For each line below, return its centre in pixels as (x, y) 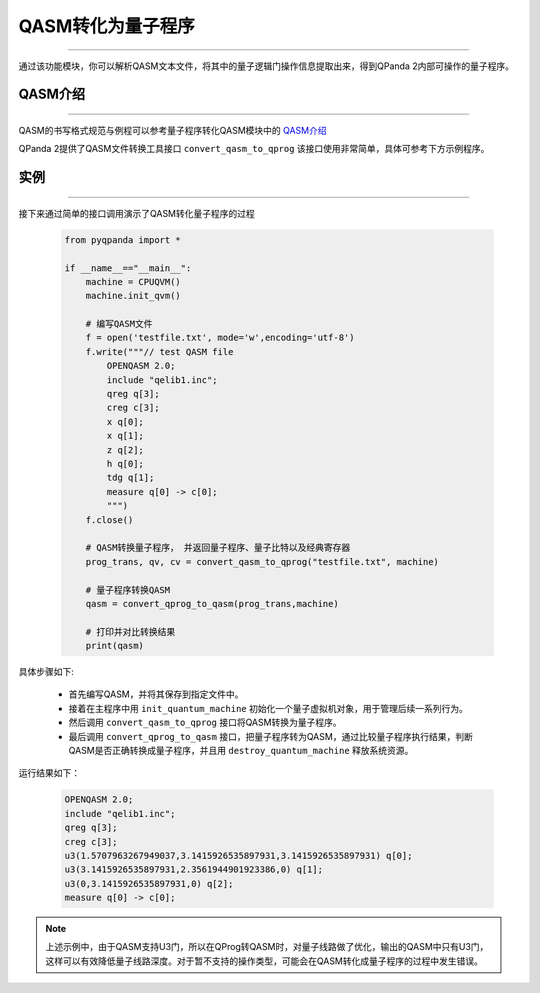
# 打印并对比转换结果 (130, 631)
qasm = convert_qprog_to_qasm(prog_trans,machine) (212, 603)
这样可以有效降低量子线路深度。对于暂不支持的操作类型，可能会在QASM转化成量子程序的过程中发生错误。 (264, 961)
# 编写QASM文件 (119, 324)
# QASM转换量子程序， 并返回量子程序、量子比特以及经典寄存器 (218, 548)
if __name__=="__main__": (128, 268)
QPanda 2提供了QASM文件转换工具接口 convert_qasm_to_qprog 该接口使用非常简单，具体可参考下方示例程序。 (254, 149)
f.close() (109, 519)
